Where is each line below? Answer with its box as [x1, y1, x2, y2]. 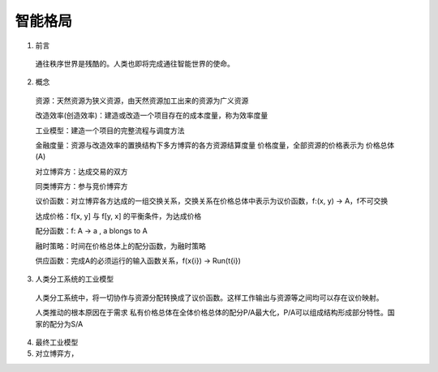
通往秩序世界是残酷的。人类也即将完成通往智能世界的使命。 [35, 58, 234, 68]
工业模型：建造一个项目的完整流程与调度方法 [35, 126, 185, 135]
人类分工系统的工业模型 [35, 274, 114, 284]
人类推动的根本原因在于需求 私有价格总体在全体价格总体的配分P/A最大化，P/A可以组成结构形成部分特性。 [35, 308, 389, 318]
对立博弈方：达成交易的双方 [35, 166, 128, 176]
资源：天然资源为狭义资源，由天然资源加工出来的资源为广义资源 [35, 96, 249, 105]
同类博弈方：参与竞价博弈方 [35, 182, 128, 191]
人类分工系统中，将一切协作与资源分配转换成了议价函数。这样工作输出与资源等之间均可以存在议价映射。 [35, 293, 384, 302]
